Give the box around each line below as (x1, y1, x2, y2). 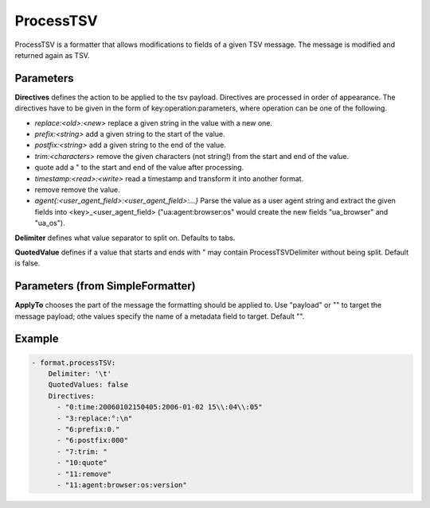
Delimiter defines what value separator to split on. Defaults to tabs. (14, 233, 236, 242)
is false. (14, 258, 41, 268)
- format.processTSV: (31, 358, 116, 367)
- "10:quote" (57, 458, 107, 467)
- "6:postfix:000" (57, 436, 129, 445)
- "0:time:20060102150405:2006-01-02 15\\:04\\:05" (57, 402, 263, 412)
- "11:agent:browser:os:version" (57, 480, 187, 489)
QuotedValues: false (48, 380, 129, 390)
